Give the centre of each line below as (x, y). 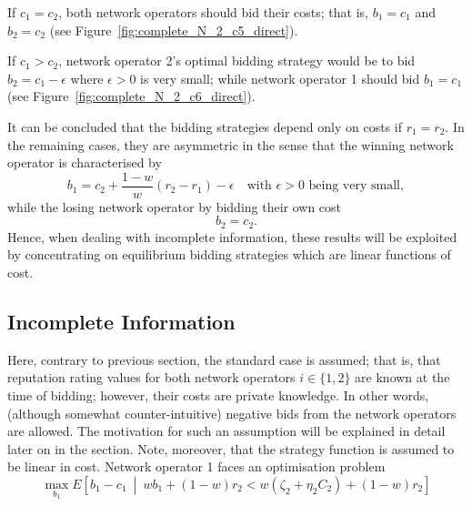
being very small (354, 186)
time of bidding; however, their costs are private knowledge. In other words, (218, 395)
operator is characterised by (85, 162)
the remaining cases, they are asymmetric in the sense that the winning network (231, 144)
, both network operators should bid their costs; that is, (213, 12)
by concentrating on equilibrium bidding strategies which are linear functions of (229, 254)
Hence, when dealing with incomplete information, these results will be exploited (232, 236)
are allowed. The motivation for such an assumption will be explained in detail (226, 431)
